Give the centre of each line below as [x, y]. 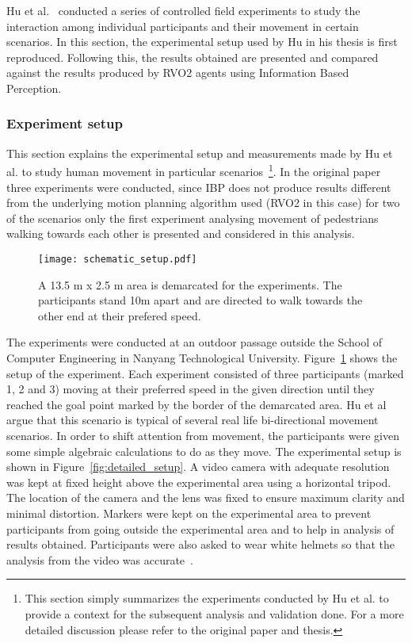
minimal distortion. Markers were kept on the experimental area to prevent [189, 513]
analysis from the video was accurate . [100, 559]
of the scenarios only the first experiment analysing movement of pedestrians [193, 218]
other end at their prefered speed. [120, 315]
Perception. [34, 88]
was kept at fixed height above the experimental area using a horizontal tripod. [199, 482]
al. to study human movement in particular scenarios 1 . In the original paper [194, 170]
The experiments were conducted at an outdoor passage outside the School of [195, 342]
